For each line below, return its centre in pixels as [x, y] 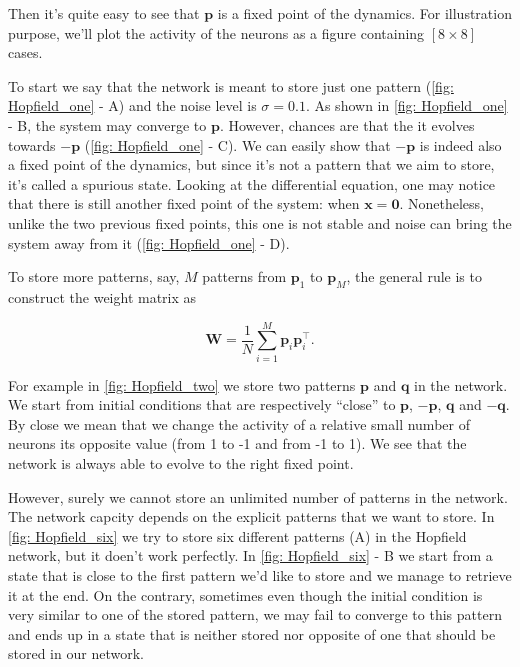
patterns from [244, 276]
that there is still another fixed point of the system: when [184, 203]
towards [32, 144]
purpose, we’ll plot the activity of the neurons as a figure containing [216, 32]
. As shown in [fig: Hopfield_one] [406, 105]
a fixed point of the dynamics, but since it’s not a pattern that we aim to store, [251, 164]
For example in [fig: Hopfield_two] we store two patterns [182, 384]
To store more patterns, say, [94, 276]
